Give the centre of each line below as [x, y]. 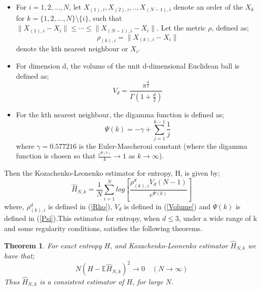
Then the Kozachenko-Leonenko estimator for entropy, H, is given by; [112, 173]
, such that [105, 18]
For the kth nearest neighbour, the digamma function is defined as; [120, 115]
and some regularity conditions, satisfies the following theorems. [103, 228]
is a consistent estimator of [82, 281]
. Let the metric [181, 28]
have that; [20, 256]
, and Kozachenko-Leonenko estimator [169, 245]
